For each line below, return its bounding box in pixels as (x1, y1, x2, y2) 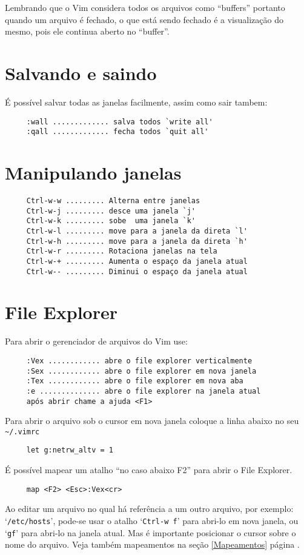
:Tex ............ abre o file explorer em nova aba (26, 377, 243, 386)
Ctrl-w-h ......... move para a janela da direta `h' (26, 237, 248, 246)
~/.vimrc (5, 427, 40, 436)
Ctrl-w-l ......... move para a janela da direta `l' (26, 226, 248, 235)
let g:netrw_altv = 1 (26, 446, 113, 455)
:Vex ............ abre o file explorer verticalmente (26, 356, 253, 365)
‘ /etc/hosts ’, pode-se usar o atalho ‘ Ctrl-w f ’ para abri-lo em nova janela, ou (5, 514, 299, 526)
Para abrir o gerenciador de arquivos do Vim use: (5, 335, 188, 348)
